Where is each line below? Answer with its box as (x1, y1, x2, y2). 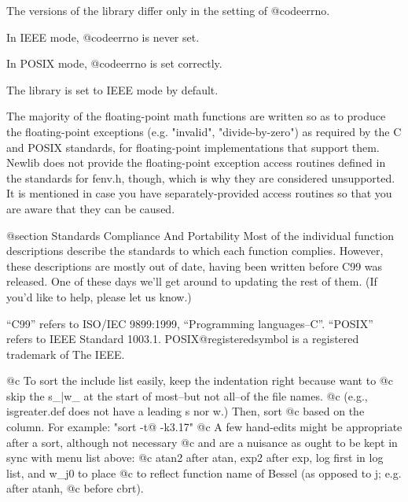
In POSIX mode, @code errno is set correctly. (6, 55, 222, 72)
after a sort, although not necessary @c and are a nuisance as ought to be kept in (6, 434, 398, 450)
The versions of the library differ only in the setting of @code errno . (6, 2, 330, 18)
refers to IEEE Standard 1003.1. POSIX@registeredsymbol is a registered (6, 330, 359, 347)
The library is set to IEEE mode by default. (6, 81, 219, 98)
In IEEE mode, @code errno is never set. (6, 28, 200, 45)
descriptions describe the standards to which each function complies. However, (6, 242, 384, 259)
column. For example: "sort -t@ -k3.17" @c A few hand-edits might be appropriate (6, 419, 402, 435)
